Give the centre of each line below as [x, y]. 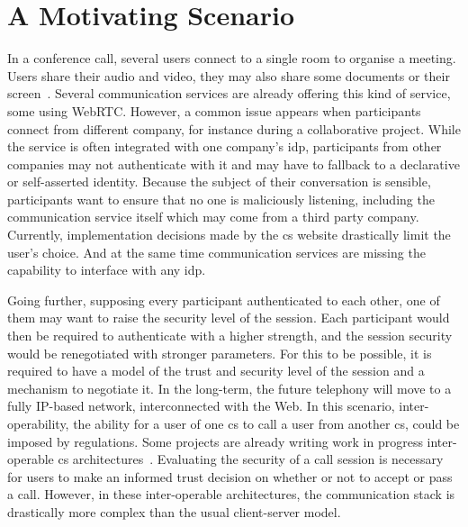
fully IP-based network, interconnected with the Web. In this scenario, [201, 406]
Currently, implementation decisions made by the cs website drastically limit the [229, 235]
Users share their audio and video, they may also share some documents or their [229, 75]
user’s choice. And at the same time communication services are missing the [216, 252]
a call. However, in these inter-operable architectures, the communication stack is [231, 494]
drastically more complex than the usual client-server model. [174, 511]
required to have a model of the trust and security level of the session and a [216, 371]
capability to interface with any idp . [107, 270]
